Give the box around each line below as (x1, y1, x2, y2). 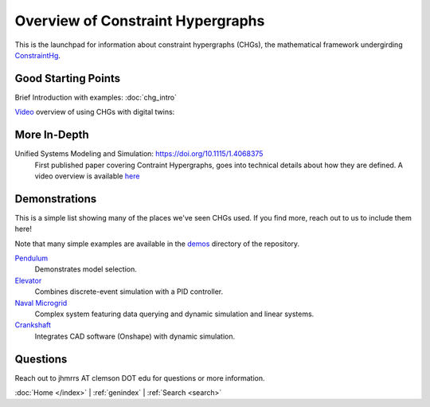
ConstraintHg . (14, 50, 61, 60)
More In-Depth (14, 128, 89, 142)
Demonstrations (14, 192, 97, 205)
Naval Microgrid (14, 298, 68, 307)
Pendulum (14, 253, 49, 263)
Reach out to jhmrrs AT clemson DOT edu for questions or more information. (14, 373, 265, 382)
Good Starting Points (14, 72, 121, 85)
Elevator (14, 276, 42, 285)
